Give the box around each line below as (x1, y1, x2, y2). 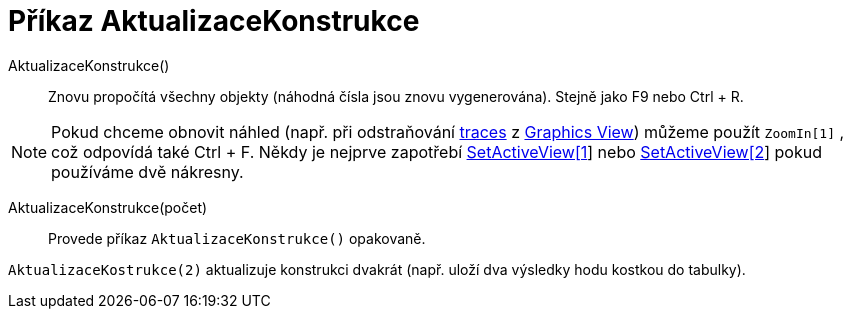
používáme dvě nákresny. (51, 161, 244, 182)
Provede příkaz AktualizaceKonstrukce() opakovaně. (48, 229, 426, 247)
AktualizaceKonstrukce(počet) (8, 198, 208, 216)
